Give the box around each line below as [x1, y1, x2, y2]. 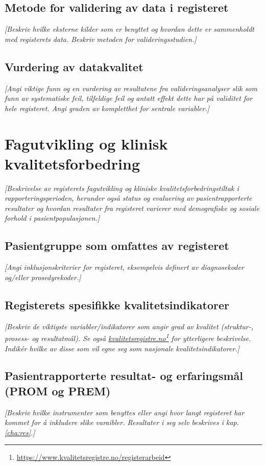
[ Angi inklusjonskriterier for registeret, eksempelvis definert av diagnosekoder [5, 262, 244, 272]
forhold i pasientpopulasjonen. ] [5, 213, 100, 223]
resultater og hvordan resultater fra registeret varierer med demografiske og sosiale [5, 202, 259, 213]
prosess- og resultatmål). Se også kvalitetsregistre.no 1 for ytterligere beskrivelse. [5, 331, 251, 343]
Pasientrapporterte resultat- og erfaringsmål [5, 368, 243, 384]
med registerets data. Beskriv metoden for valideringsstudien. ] [5, 33, 197, 44]
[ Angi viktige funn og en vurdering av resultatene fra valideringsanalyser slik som [5, 82, 257, 93]
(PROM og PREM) [5, 383, 111, 398]
